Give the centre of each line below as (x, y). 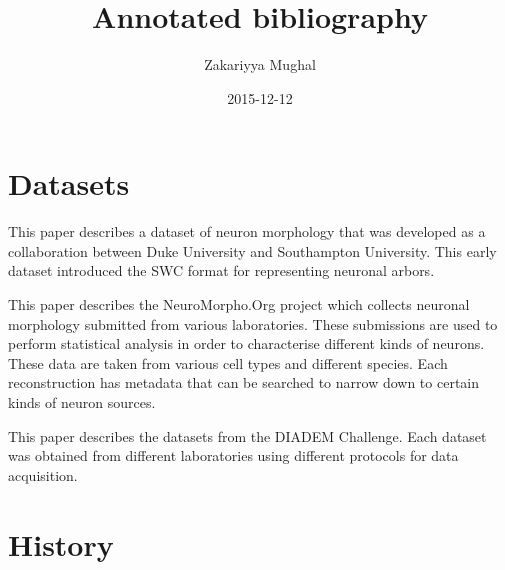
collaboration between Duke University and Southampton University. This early (252, 250)
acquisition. (43, 474)
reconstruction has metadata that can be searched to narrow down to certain (244, 382)
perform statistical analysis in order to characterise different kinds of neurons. (246, 343)
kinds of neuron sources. (82, 402)
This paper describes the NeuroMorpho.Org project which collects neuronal (239, 304)
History (61, 543)
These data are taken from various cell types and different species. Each (228, 362)
